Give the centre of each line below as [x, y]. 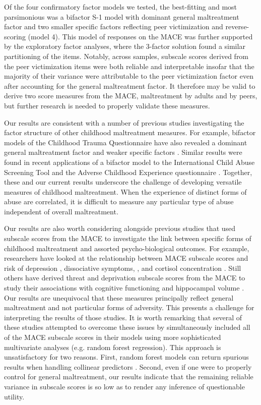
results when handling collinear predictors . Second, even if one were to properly [128, 366]
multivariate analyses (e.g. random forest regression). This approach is [113, 347]
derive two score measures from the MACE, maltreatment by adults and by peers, [131, 96]
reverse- [237, 26]
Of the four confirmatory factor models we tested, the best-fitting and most [121, 7]
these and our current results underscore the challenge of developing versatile [123, 182]
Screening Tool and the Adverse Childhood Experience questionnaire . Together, [128, 172]
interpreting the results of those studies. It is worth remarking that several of [123, 317]
